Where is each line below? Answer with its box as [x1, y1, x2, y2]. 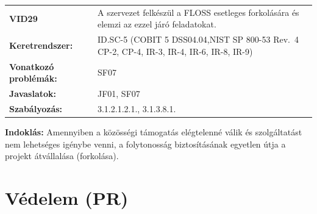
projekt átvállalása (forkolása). [5, 149, 119, 162]
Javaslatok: [9, 87, 57, 100]
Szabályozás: [9, 102, 63, 115]
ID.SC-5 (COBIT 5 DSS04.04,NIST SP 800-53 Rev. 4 [97, 33, 299, 46]
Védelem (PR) [5, 185, 129, 210]
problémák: [9, 72, 57, 85]
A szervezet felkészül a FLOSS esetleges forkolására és [97, 5, 299, 18]
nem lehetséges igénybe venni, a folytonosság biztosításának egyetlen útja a [5, 137, 286, 150]
